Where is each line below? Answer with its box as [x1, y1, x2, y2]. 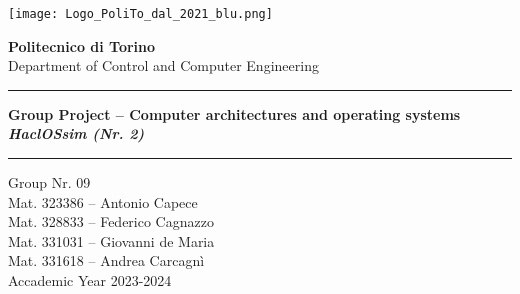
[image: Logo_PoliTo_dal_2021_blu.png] [8, 7, 273, 21]
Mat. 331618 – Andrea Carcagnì [8, 250, 205, 271]
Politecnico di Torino [8, 35, 156, 56]
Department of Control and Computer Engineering [8, 55, 319, 76]
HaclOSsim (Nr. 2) [8, 123, 145, 144]
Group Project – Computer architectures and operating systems [8, 103, 461, 124]
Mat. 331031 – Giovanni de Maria [8, 230, 215, 251]
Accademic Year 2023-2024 [8, 270, 172, 290]
